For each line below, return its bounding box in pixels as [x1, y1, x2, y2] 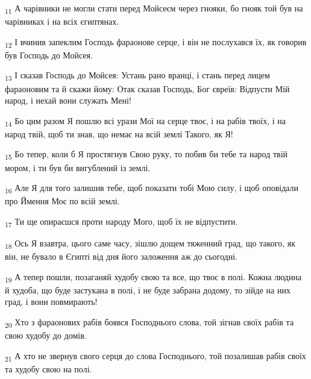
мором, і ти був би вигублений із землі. [5, 161, 151, 174]
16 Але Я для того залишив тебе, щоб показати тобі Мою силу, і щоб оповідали [5, 181, 299, 195]
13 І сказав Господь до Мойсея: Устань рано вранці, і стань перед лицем [5, 69, 270, 83]
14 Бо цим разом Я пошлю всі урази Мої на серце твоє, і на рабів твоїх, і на [5, 114, 286, 128]
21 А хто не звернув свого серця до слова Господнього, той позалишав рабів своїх [5, 349, 306, 363]
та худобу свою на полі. [5, 362, 92, 375]
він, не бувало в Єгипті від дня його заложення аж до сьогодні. [5, 250, 237, 263]
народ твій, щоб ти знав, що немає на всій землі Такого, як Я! [5, 127, 233, 140]
